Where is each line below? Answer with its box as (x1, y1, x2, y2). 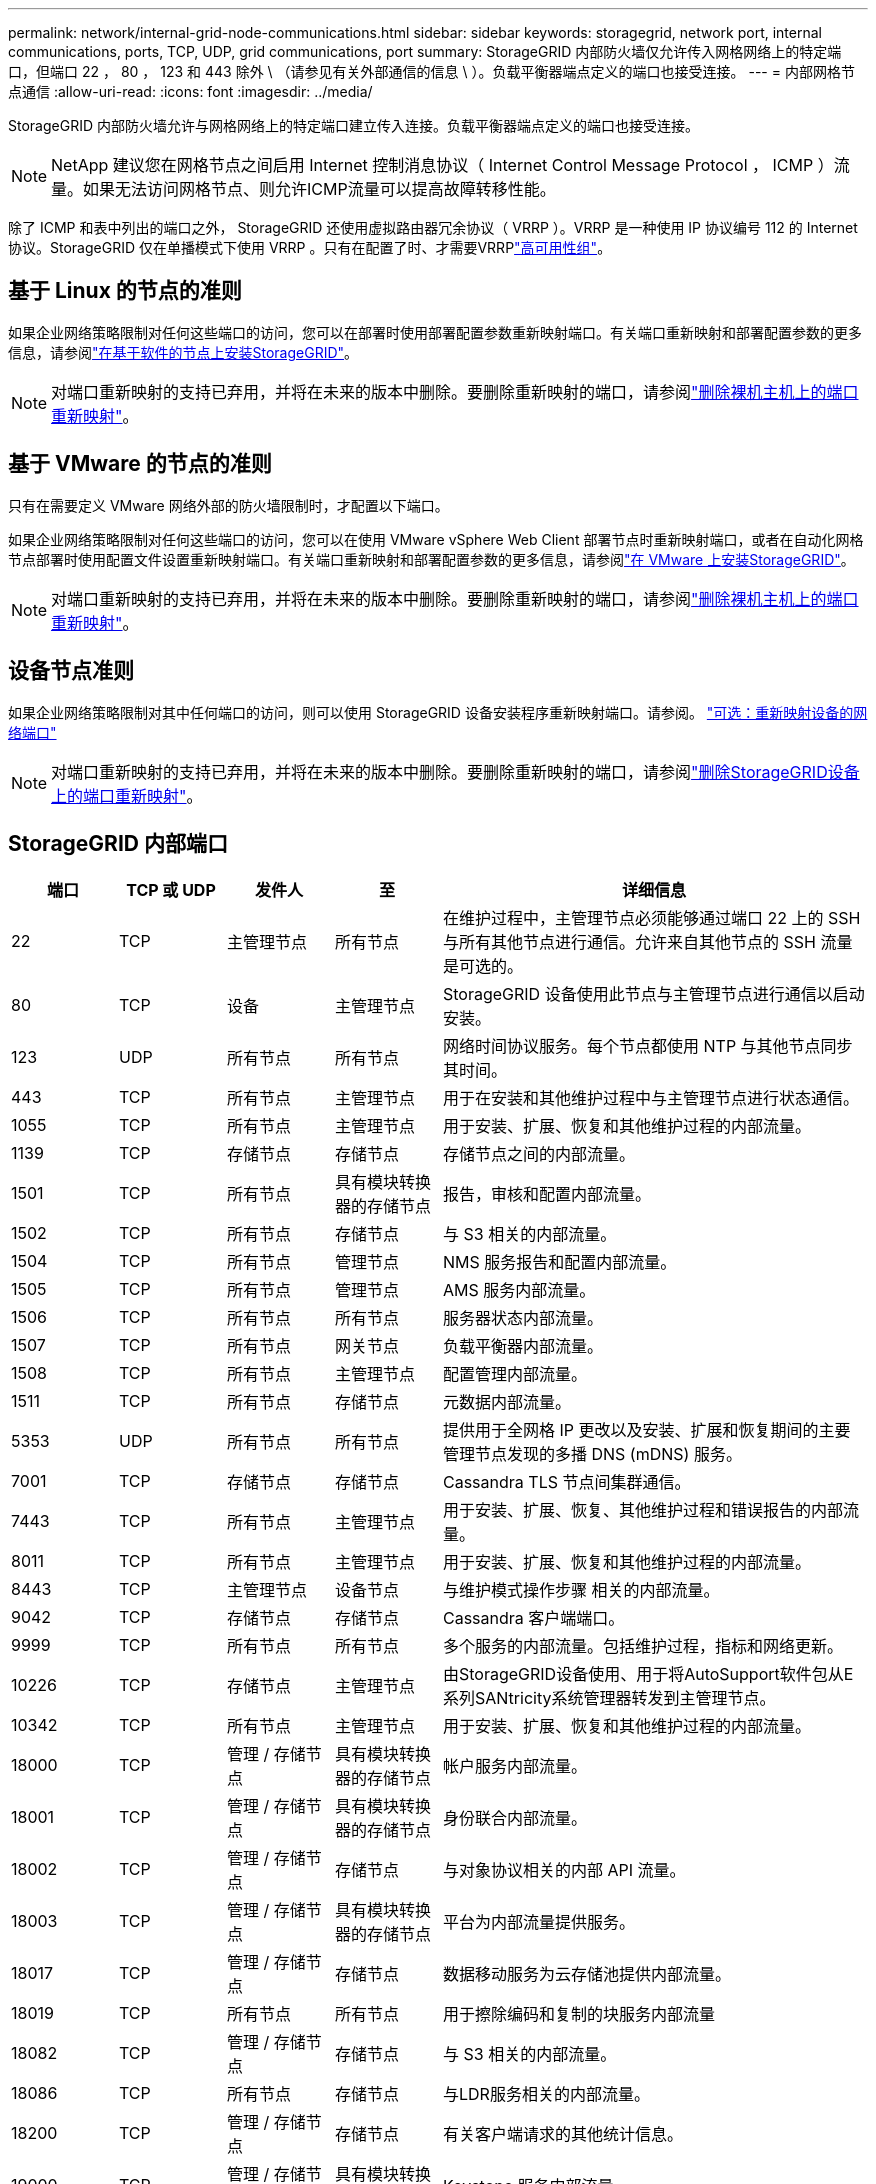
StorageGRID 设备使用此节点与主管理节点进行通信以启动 (443, 984, 865, 1005)
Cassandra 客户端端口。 (443, 1608, 625, 1629)
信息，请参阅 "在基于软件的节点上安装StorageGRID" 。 (8, 343, 359, 361)
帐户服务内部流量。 (443, 1756, 588, 1777)
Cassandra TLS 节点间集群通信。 (443, 1472, 691, 1493)
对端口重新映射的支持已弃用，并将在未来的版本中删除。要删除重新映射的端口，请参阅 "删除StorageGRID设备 (51, 761, 860, 782)
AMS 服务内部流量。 (443, 1280, 596, 1301)
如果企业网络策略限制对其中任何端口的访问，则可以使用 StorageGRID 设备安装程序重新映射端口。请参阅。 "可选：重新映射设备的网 (8, 703, 868, 721)
